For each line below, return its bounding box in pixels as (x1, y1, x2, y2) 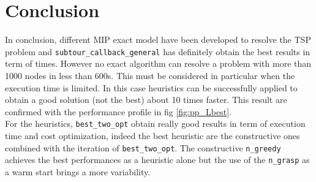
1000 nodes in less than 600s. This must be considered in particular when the (5, 69, 295, 82)
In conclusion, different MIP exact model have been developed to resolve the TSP (5, 33, 311, 46)
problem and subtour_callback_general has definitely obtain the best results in (5, 45, 310, 58)
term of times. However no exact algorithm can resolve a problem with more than (5, 57, 312, 70)
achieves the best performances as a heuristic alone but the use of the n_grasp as (5, 153, 310, 166)
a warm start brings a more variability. (5, 165, 151, 178)
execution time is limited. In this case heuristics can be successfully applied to (5, 81, 298, 94)
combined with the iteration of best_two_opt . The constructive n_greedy (5, 141, 281, 154)
